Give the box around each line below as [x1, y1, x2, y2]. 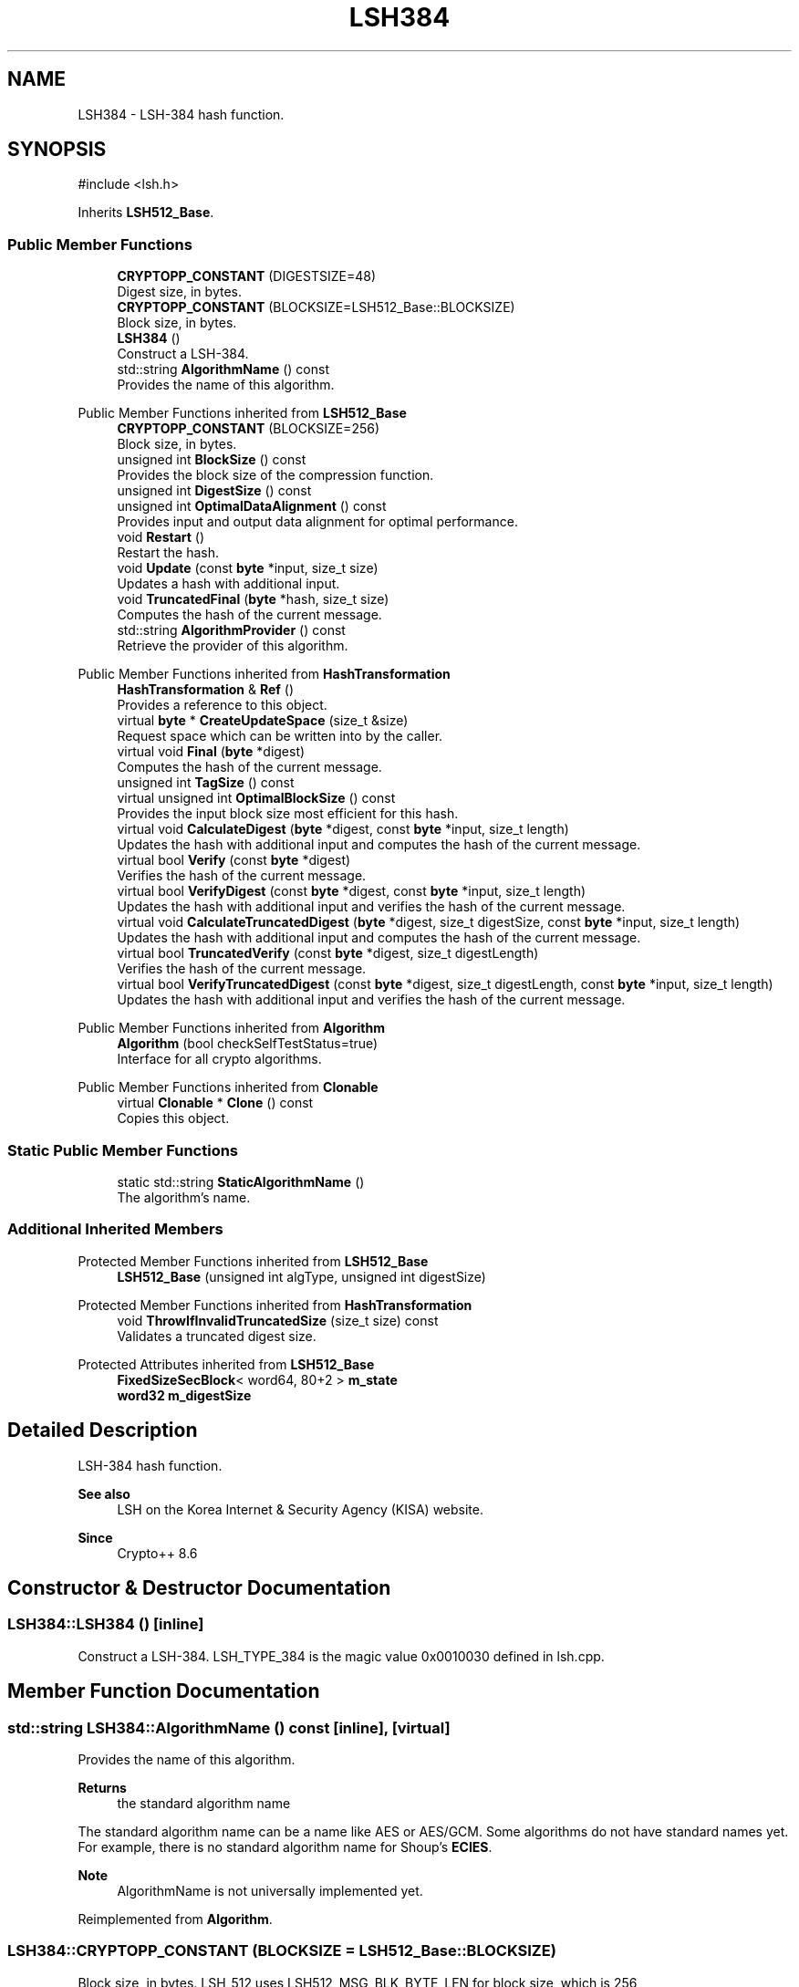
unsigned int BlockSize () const [117, 452, 306, 468]
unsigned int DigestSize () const [117, 483, 312, 499]
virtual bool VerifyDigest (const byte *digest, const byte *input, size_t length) [117, 883, 586, 900]
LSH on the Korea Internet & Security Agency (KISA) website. [117, 1501, 484, 1517]
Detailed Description [7, 1419, 198, 1442]
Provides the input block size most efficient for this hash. [117, 806, 459, 822]
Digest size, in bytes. [117, 284, 242, 300]
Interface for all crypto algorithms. [117, 1051, 322, 1067]
